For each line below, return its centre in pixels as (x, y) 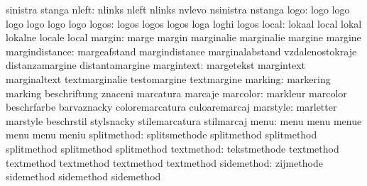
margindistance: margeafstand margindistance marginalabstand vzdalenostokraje (181, 51)
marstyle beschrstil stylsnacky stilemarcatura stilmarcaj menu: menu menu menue (184, 120)
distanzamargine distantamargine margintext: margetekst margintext (155, 65)
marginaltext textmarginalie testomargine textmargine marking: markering (168, 78)
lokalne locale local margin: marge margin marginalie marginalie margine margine (183, 37)
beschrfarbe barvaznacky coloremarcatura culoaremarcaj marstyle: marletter (171, 107)
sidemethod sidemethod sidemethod (83, 176)
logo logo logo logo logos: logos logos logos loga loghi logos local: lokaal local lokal (184, 23)
